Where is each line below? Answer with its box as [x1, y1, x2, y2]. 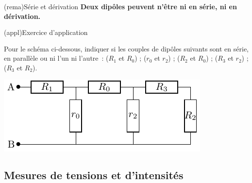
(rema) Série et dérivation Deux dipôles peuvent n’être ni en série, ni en [4, 1, 237, 11]
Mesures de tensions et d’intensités [4, 167, 184, 182]
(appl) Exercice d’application [4, 27, 88, 37]
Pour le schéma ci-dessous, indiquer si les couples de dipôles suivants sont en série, [4, 43, 249, 53]
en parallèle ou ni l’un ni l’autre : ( [4, 53, 109, 63]
